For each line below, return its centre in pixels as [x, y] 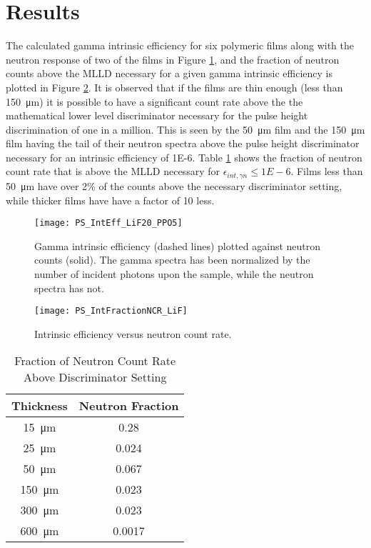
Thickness [40, 406]
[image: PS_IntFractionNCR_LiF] [111, 311]
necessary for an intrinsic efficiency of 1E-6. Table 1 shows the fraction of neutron [184, 157]
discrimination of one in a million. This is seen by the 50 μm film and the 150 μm [185, 129]
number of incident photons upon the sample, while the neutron [174, 273]
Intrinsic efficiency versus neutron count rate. [133, 333]
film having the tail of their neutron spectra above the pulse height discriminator [183, 143]
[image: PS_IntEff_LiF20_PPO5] [108, 223]
